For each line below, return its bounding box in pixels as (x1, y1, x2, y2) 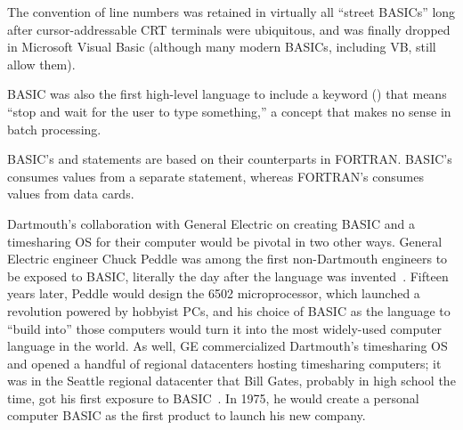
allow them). (7, 54, 76, 73)
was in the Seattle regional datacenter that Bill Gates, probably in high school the (7, 371, 456, 390)
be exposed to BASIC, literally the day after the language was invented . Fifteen (7, 266, 449, 285)
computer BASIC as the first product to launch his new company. (7, 406, 366, 425)
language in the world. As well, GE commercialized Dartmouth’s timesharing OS (7, 337, 448, 355)
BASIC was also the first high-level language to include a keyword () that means (7, 85, 447, 103)
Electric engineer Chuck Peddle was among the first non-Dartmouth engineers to (7, 249, 448, 268)
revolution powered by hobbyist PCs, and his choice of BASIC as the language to (7, 301, 451, 320)
